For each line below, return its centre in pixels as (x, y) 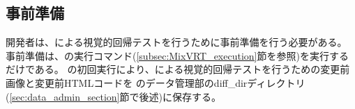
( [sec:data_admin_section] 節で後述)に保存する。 (113, 96)
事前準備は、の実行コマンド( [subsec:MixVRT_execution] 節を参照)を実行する (177, 55)
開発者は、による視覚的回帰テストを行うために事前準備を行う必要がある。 (176, 42)
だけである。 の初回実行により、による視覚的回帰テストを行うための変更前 (178, 69)
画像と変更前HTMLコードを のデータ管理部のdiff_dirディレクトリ (156, 82)
